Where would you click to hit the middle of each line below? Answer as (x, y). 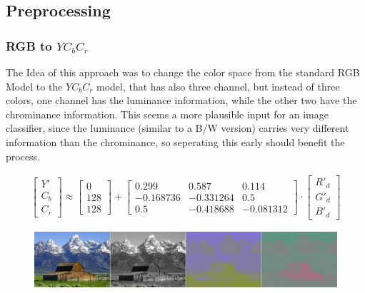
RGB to (29, 45)
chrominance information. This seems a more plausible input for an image (167, 114)
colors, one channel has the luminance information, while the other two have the (181, 100)
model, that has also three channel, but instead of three (218, 86)
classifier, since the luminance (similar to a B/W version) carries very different (177, 128)
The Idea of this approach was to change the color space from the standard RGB (183, 72)
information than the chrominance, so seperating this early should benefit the (175, 142)
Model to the (34, 86)
